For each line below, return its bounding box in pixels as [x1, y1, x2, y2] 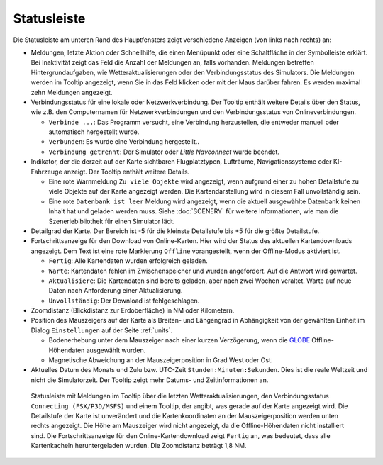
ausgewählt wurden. [86, 346, 146, 354]
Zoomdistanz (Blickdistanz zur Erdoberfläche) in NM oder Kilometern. [30, 306, 235, 315]
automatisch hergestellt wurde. [48, 128, 140, 136]
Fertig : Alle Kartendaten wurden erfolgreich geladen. [48, 257, 209, 265]
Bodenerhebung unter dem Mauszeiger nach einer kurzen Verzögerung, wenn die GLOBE [48, 336, 311, 344]
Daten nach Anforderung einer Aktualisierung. [48, 286, 183, 295]
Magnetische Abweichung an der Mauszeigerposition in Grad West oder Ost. [48, 356, 273, 364]
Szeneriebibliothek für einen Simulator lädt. [48, 217, 175, 225]
